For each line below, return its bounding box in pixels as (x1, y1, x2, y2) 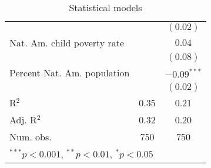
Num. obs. (9, 130, 52, 143)
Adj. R (9, 113, 37, 126)
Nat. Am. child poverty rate (9, 36, 125, 49)
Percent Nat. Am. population (9, 66, 130, 79)
